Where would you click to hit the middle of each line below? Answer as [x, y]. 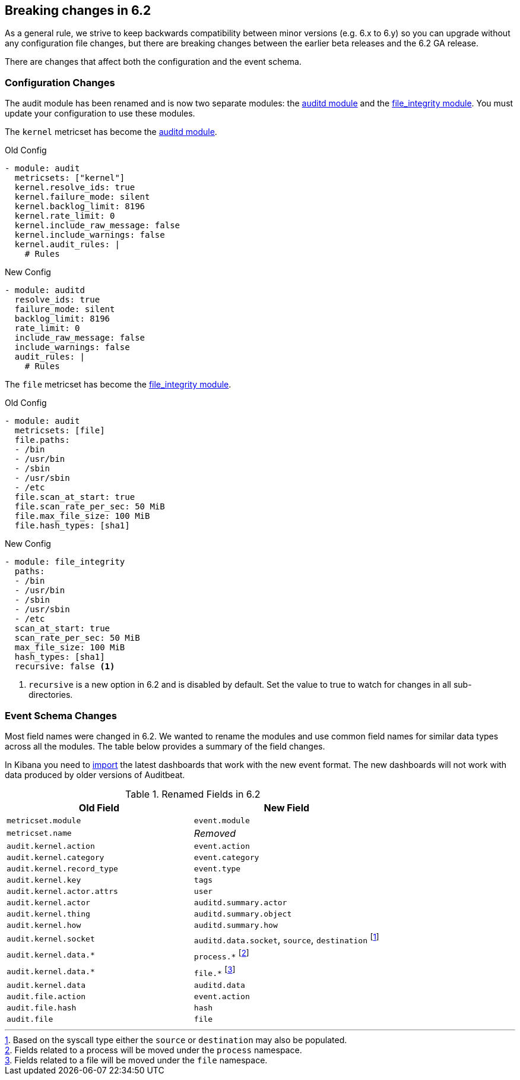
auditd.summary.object [243, 914]
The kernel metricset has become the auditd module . [111, 132]
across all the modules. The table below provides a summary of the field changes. [165, 746]
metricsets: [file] [60, 431]
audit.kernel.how [44, 925]
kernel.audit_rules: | [67, 245]
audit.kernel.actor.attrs [62, 891]
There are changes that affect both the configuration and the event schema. [153, 62]
